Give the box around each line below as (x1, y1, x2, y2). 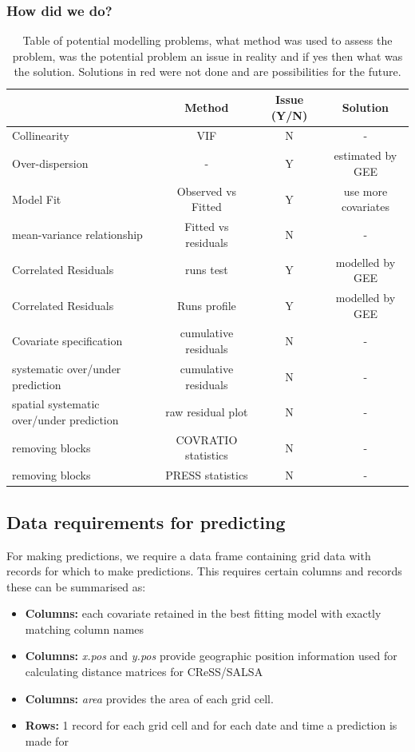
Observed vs (176, 182, 237, 199)
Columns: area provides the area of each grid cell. (25, 690, 274, 706)
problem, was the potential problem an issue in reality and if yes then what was (12, 47, 403, 64)
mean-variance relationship (12, 225, 143, 242)
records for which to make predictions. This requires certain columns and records (6, 563, 402, 579)
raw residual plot (165, 404, 248, 420)
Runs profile (176, 296, 236, 313)
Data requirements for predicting (6, 509, 286, 534)
